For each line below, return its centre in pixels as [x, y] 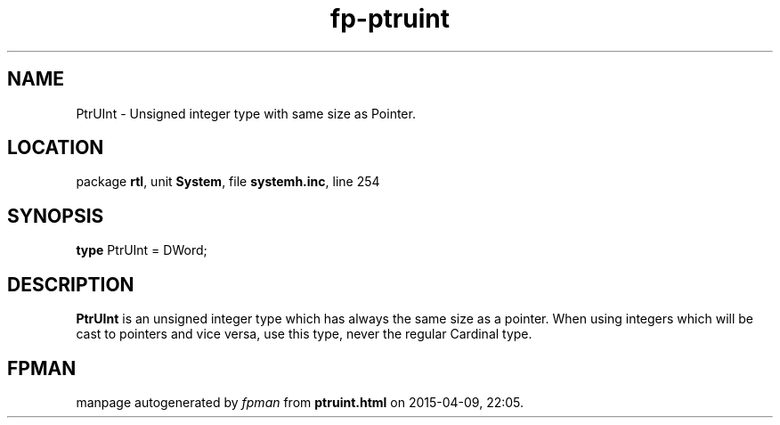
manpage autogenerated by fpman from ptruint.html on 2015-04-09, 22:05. [300, 402]
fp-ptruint [390, 19]
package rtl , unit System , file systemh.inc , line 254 [228, 182]
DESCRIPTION [71, 284]
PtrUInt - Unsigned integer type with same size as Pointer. [246, 113]
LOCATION [56, 148]
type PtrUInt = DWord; [142, 250]
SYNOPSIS [56, 216]
